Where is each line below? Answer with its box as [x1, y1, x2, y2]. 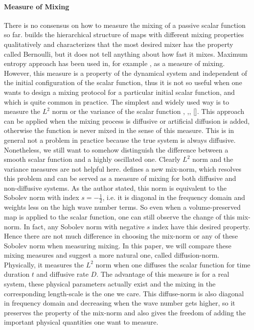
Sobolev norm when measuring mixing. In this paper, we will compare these [4, 240, 231, 250]
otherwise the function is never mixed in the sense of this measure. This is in [4, 125, 234, 135]
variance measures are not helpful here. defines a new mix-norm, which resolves [4, 163, 242, 174]
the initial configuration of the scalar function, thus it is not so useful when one [4, 77, 242, 88]
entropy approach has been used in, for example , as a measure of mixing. [4, 58, 225, 68]
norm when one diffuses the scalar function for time [95, 259, 251, 269]
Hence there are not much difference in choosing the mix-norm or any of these [4, 231, 238, 241]
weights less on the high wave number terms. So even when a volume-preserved [4, 202, 241, 212]
